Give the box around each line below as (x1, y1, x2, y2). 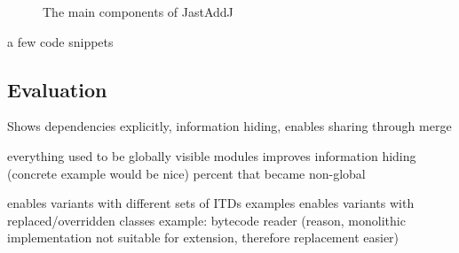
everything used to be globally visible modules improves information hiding (7, 146, 416, 165)
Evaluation (7, 75, 107, 103)
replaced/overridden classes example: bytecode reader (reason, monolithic (7, 211, 406, 229)
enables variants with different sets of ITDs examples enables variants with (7, 194, 415, 212)
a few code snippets (7, 32, 114, 50)
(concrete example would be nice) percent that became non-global (7, 164, 366, 182)
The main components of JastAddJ (43, 3, 233, 20)
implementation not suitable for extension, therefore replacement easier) (7, 228, 400, 247)
